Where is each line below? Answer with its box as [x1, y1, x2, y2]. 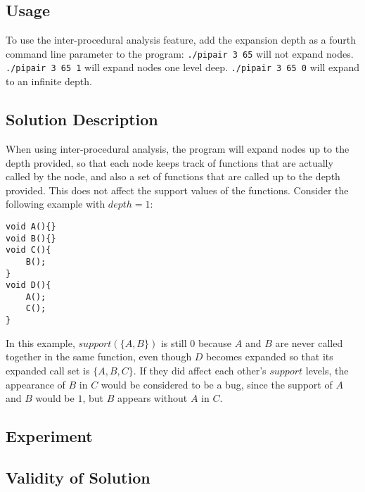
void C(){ [6, 245, 51, 256]
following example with [6, 196, 105, 211]
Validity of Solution [6, 466, 151, 488]
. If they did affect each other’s [133, 362, 267, 377]
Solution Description [6, 108, 158, 130]
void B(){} [6, 233, 56, 244]
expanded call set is [6, 362, 90, 377]
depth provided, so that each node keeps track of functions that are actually [6, 155, 333, 170]
